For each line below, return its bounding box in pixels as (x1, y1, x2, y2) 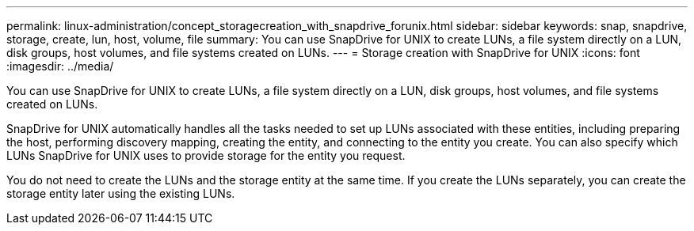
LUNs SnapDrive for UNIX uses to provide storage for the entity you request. (6, 149, 406, 162)
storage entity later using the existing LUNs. (6, 187, 235, 200)
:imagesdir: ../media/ (6, 59, 114, 73)
